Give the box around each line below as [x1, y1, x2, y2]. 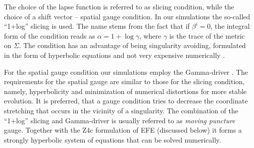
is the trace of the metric [169, 30, 245, 41]
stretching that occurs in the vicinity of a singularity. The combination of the [4, 105, 238, 115]
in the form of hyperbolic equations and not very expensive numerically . [4, 49, 225, 60]
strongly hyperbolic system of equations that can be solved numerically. [4, 134, 221, 145]
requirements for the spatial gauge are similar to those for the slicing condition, [4, 76, 245, 87]
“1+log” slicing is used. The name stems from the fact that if [4, 21, 190, 31]
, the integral [210, 21, 250, 31]
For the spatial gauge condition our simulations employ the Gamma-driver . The [4, 66, 248, 77]
